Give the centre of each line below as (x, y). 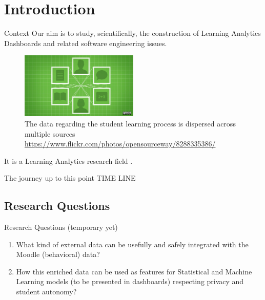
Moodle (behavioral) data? (58, 254)
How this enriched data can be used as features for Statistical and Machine (134, 271)
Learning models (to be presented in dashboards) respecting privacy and (130, 281)
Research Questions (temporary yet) (61, 227)
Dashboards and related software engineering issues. (86, 43)
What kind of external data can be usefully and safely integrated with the (132, 244)
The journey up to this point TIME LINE (70, 178)
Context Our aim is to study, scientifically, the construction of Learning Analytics (132, 33)
